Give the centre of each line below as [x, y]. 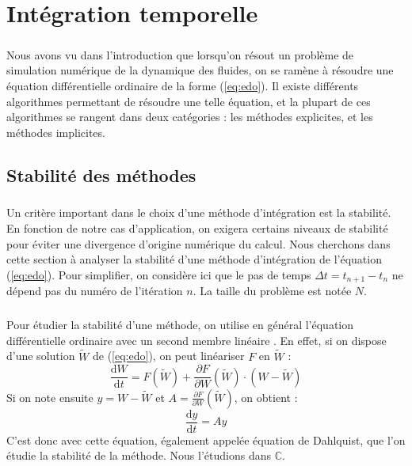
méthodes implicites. [56, 132]
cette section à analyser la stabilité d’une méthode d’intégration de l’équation [194, 259]
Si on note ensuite [50, 397]
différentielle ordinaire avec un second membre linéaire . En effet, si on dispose [196, 340]
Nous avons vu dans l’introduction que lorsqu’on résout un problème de [180, 54]
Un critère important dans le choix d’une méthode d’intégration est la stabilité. [199, 212]
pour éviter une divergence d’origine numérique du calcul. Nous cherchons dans [198, 243]
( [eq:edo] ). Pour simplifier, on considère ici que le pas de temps [159, 274]
